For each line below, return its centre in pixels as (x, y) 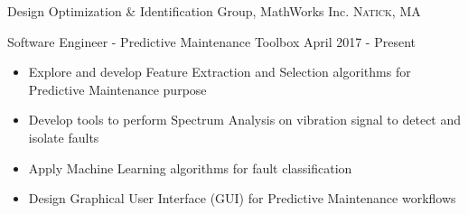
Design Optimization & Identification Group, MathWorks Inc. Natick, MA (214, 11)
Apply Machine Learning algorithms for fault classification (190, 167)
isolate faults (64, 137)
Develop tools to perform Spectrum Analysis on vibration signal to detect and (245, 120)
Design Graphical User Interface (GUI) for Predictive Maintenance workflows (242, 198)
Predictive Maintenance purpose (117, 89)
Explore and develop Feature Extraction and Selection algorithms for (220, 72)
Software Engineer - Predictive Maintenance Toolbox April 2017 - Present (211, 41)
